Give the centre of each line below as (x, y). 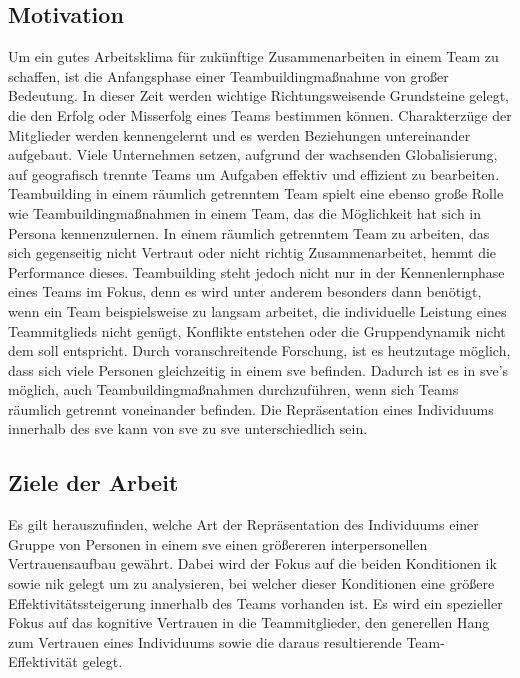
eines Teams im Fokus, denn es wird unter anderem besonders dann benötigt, (245, 291)
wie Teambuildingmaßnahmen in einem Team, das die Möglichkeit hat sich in (245, 212)
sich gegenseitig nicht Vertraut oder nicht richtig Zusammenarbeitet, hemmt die (252, 252)
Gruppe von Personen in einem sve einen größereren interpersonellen (218, 543)
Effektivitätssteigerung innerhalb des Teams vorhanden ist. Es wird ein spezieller (255, 602)
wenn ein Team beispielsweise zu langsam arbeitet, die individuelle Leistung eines (257, 310)
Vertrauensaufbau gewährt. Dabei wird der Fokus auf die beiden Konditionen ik (252, 563)
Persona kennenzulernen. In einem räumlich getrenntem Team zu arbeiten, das (249, 232)
